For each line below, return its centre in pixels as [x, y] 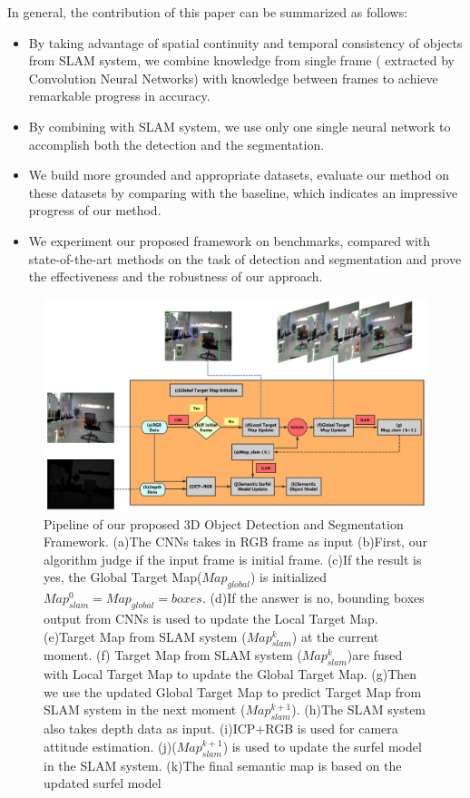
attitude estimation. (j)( [110, 746]
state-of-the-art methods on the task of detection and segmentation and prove [245, 258]
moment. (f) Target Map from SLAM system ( [173, 655]
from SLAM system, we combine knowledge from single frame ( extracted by [241, 60]
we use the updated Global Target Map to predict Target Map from [233, 691]
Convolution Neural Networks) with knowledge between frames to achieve [233, 78]
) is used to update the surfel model [322, 746]
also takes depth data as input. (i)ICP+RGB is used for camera [221, 729]
